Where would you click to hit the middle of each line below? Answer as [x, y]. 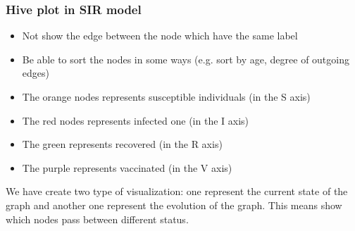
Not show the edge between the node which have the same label [160, 36]
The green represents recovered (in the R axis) [122, 144]
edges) [36, 73]
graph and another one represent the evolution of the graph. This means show [174, 205]
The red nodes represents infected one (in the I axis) [136, 120]
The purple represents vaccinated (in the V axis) [127, 167]
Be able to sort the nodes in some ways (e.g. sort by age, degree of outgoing [186, 59]
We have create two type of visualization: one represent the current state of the [177, 191]
